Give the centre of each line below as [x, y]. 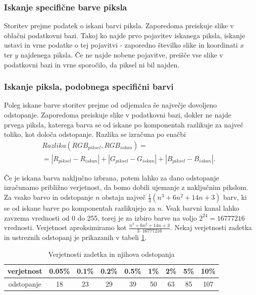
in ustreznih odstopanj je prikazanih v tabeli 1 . [76, 237]
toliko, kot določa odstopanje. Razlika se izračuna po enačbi [95, 134]
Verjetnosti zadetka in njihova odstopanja [111, 254]
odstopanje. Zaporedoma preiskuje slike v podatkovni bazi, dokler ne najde [118, 115]
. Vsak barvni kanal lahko [201, 208]
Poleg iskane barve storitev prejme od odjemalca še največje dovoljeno [110, 105]
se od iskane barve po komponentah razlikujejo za [80, 208]
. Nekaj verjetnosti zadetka [211, 227]
